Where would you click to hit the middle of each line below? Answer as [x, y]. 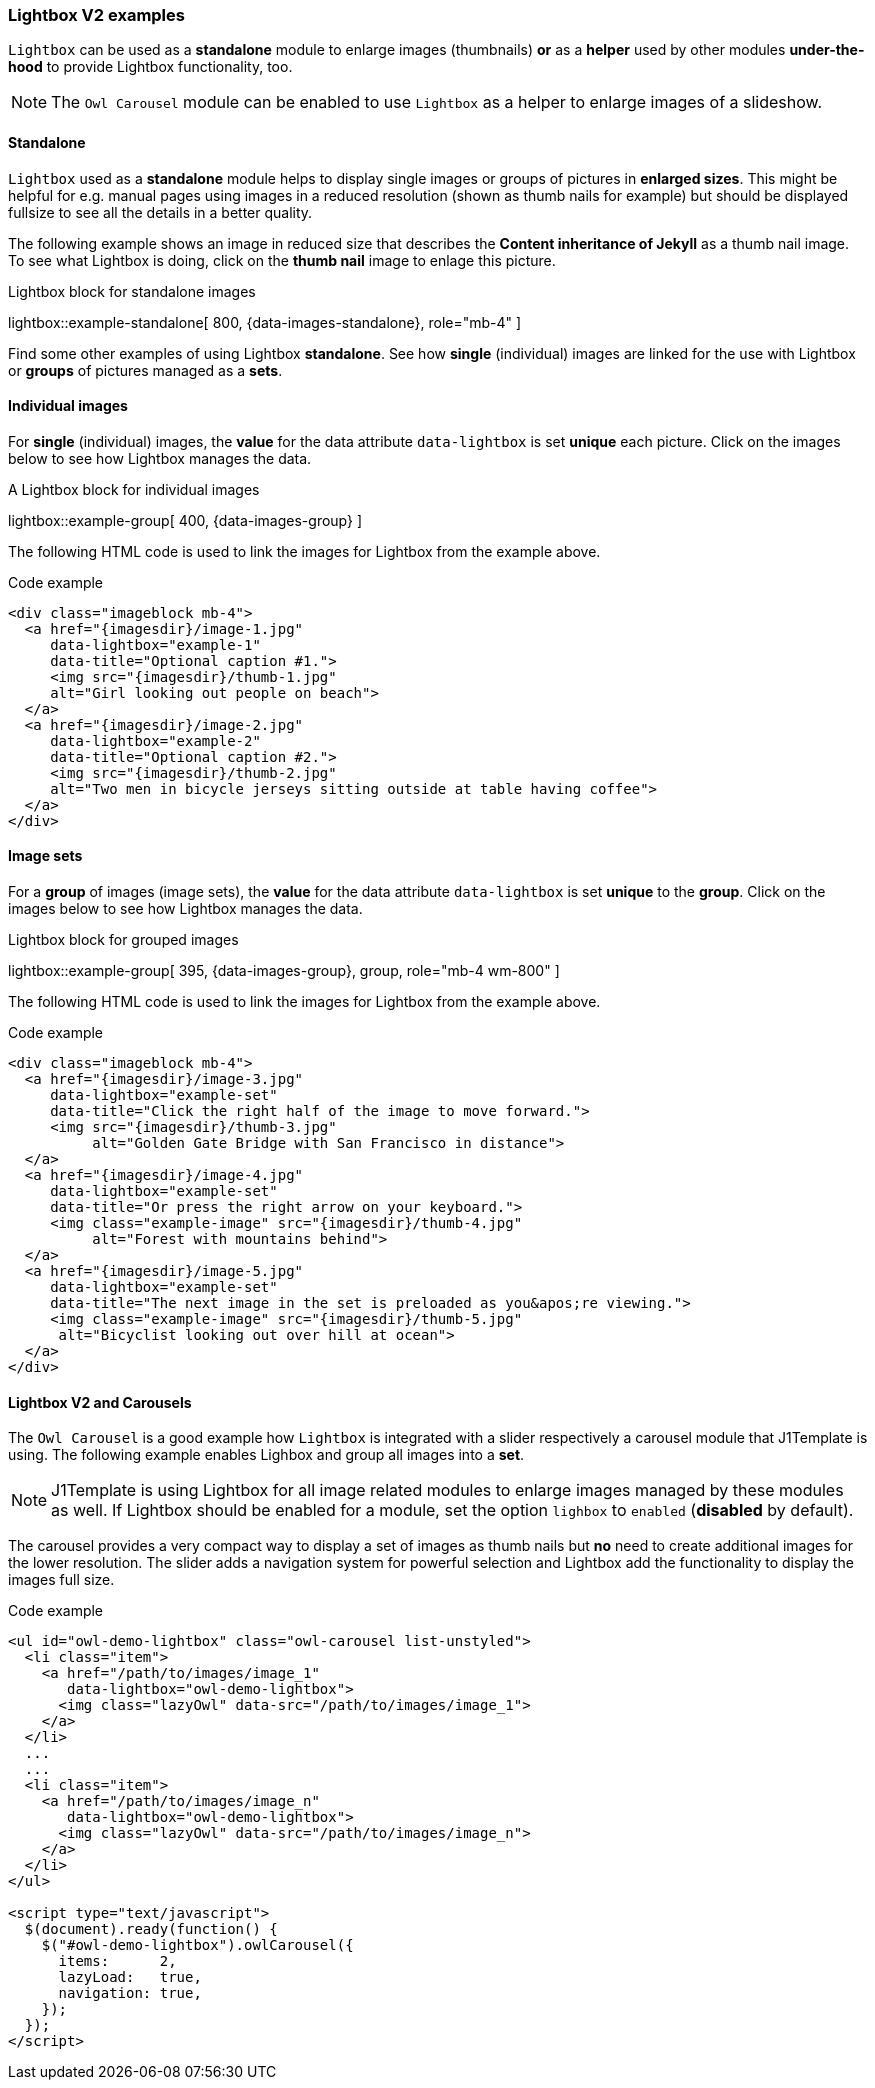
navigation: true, [130, 1993]
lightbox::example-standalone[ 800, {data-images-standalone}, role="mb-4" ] [265, 322]
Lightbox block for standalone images [132, 291]
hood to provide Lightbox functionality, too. [150, 67]
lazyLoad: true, [130, 1977]
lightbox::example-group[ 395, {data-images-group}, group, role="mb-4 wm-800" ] [284, 971]
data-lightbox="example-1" [155, 644]
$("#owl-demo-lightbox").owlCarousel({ [197, 1945]
